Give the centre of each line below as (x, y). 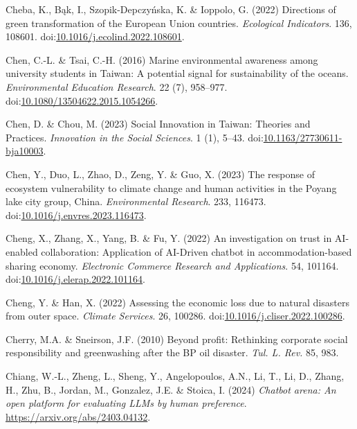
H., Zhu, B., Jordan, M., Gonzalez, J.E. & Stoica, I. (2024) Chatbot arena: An (171, 389)
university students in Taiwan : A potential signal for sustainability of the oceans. (177, 73)
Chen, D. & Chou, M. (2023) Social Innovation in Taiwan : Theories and (158, 124)
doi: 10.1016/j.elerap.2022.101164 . (75, 279)
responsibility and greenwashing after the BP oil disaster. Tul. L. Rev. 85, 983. (172, 352)
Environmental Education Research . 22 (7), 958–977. (117, 86)
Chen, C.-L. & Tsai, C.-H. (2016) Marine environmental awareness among (162, 59)
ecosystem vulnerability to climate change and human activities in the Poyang (171, 187)
